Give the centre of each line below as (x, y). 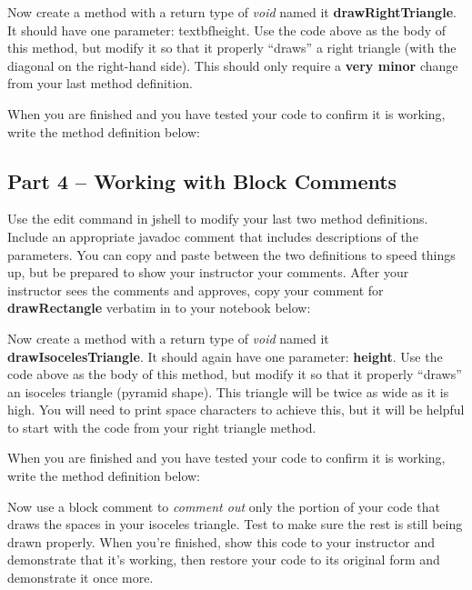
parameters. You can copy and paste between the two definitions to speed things (231, 254)
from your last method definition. (100, 83)
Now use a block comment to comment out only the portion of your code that (224, 506)
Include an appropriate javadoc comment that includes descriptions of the (213, 236)
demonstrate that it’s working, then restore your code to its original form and (224, 560)
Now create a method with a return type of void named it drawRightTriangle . (232, 12)
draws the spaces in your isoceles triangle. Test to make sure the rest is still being (235, 524)
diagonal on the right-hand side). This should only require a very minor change (233, 65)
